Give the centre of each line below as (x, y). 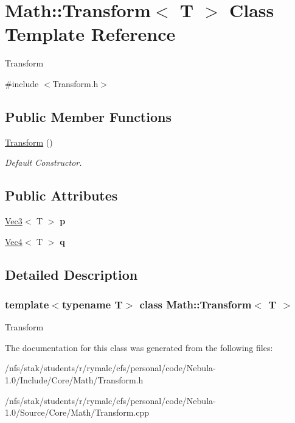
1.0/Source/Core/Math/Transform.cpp (77, 412)
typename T (92, 304)
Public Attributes (61, 195)
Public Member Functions (88, 116)
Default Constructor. (43, 162)
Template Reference (90, 34)
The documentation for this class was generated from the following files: (139, 347)
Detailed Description (71, 274)
